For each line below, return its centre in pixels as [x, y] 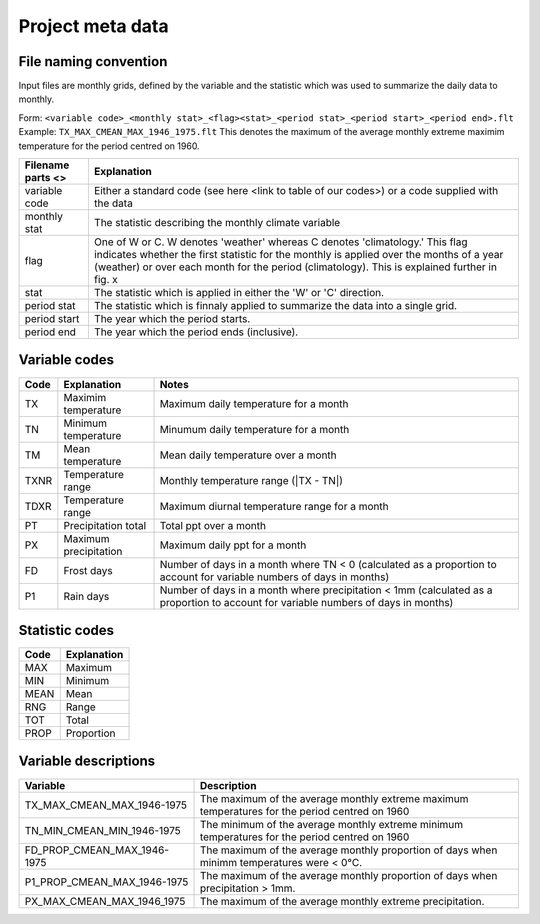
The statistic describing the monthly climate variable [217, 223]
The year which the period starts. [172, 319]
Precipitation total [105, 525]
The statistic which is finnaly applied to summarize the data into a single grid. [275, 306]
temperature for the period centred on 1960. [109, 146]
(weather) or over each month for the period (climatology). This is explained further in [295, 267]
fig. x [106, 280]
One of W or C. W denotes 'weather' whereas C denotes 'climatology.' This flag [280, 242]
